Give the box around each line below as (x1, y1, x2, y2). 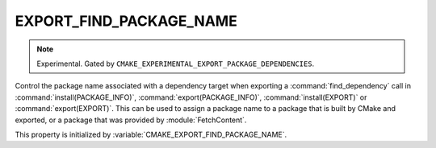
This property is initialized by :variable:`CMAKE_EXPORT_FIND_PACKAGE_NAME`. (15, 129, 287, 139)
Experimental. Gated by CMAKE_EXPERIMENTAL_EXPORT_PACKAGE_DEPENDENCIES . (36, 59, 315, 68)
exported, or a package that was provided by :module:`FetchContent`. (15, 115, 247, 125)
